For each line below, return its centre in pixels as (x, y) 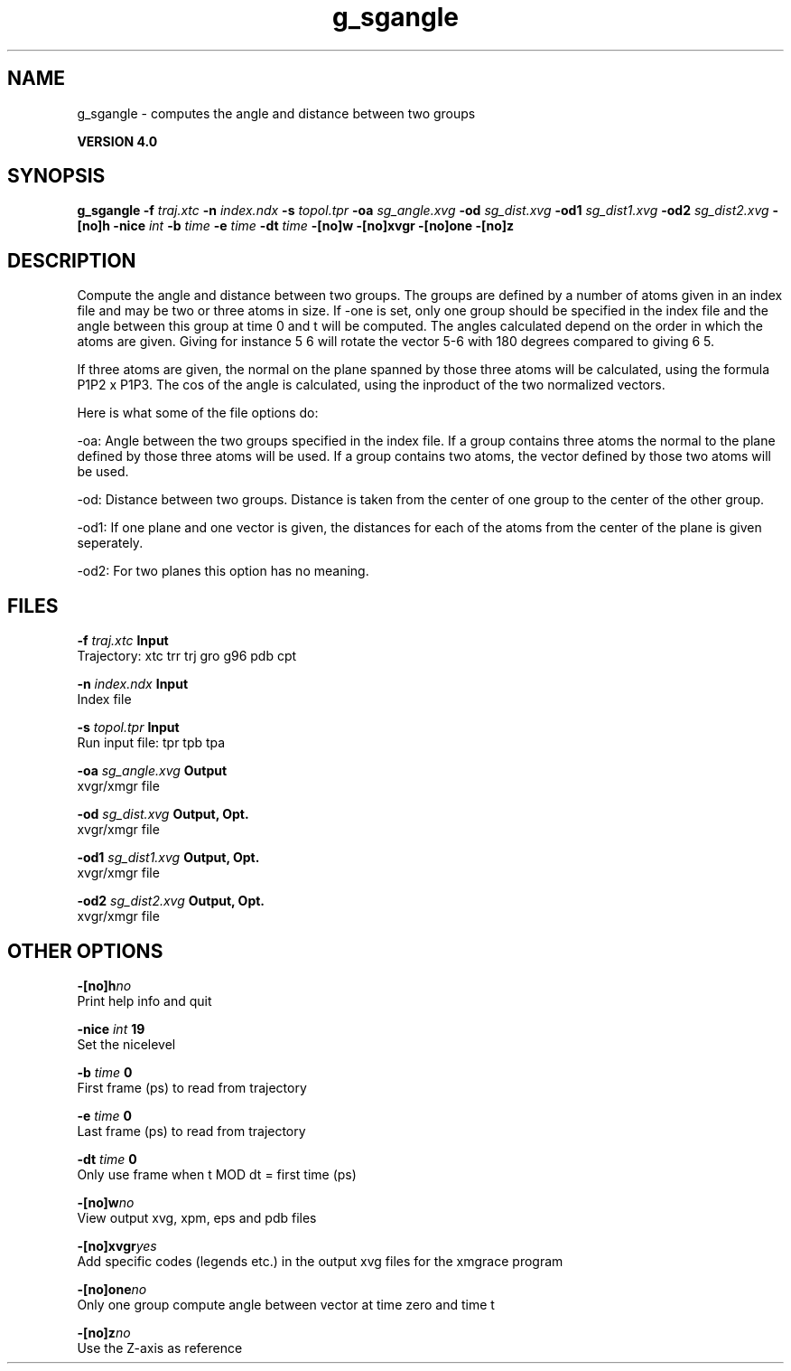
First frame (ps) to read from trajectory (192, 1087)
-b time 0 (105, 1072)
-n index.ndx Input (133, 684)
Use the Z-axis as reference (160, 1348)
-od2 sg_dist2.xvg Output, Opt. (171, 901)
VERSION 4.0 (117, 141)
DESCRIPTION (72, 260)
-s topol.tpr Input (128, 728)
